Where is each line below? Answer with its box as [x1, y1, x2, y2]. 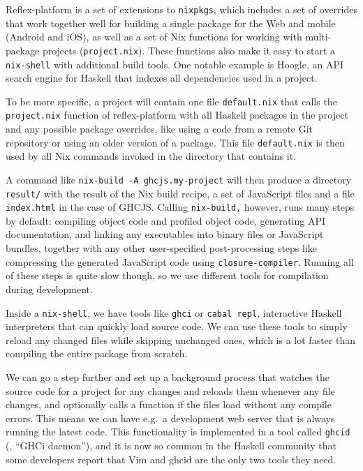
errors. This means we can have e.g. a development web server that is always [6, 410, 335, 425]
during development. [6, 281, 93, 296]
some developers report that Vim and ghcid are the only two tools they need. [6, 451, 336, 466]
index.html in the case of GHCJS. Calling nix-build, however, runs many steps [6, 200, 355, 214]
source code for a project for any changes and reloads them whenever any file [6, 383, 335, 398]
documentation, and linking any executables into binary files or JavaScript [6, 227, 324, 241]
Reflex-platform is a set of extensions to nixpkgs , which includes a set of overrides [6, 2, 357, 16]
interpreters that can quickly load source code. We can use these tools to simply [6, 319, 348, 334]
